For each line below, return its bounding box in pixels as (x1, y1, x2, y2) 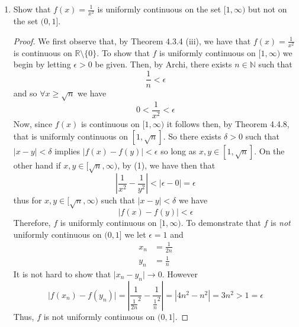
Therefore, (13, 216, 51, 229)
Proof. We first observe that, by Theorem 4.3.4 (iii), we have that (13, 34, 251, 47)
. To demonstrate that (181, 216, 261, 229)
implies (54, 144, 81, 157)
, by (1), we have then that (117, 158, 216, 171)
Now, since (13, 117, 53, 129)
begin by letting (13, 58, 71, 70)
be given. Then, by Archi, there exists (95, 58, 232, 70)
